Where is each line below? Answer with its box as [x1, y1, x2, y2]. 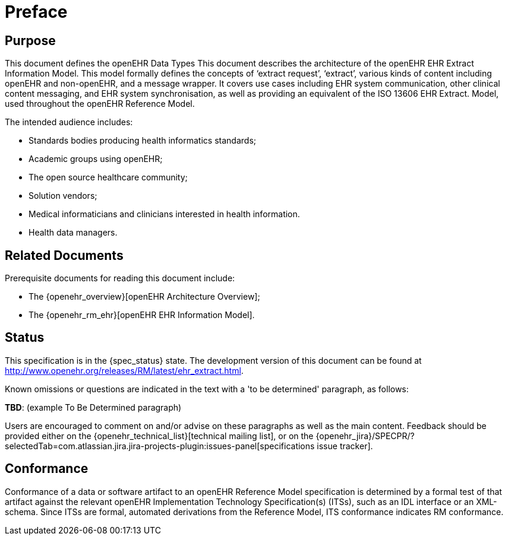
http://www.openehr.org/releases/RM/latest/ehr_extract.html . [5, 365, 244, 376]
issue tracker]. [317, 440, 373, 451]
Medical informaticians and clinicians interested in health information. [29, 209, 300, 220]
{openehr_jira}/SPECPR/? [315, 430, 415, 441]
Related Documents [5, 247, 124, 263]
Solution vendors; [29, 190, 97, 201]
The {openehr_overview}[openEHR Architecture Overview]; [29, 291, 260, 302]
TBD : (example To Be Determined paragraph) [5, 402, 182, 412]
